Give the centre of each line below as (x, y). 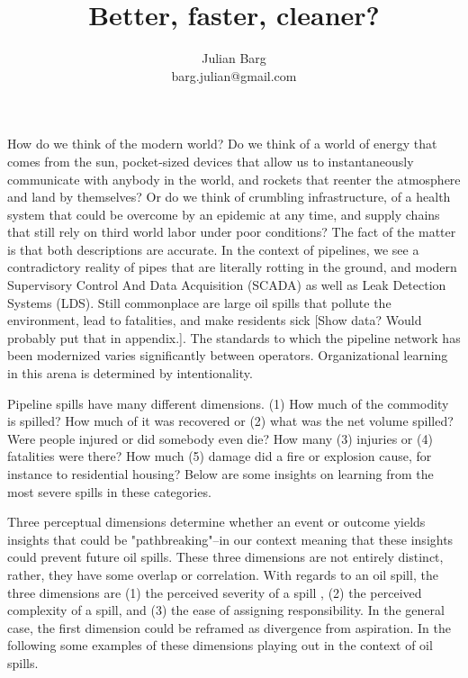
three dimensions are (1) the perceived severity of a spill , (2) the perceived (215, 592)
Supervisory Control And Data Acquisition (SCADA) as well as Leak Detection (227, 285)
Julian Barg (234, 58)
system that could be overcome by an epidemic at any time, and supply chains (224, 214)
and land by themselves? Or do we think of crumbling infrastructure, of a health (229, 197)
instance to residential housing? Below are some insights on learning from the (220, 474)
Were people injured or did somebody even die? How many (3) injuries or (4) (220, 438)
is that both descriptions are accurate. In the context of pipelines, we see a (213, 249)
